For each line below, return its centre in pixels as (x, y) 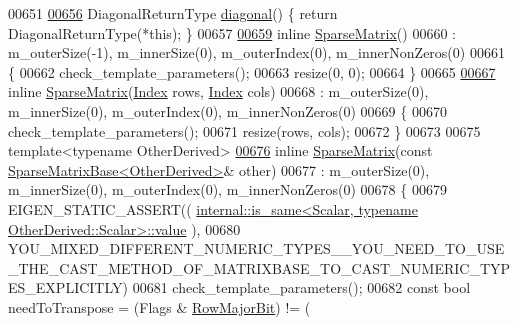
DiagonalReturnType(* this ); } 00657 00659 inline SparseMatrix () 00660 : (232, 32)
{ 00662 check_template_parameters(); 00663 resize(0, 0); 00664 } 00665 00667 (252, 71)
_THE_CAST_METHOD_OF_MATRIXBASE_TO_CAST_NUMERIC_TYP (259, 267)
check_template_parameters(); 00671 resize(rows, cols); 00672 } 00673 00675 (244, 130)
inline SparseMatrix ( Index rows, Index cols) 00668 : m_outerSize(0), (218, 91)
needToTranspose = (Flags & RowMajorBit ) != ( (159, 306)
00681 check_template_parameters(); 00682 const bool (301, 287)
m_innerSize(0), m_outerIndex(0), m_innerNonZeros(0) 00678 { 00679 (227, 189)
